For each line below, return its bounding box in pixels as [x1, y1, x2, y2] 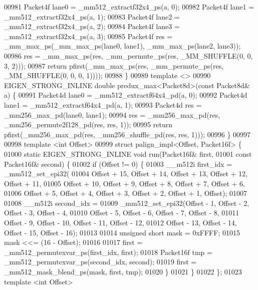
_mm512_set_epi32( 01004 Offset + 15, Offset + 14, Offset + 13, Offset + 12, [4, 168, 248, 179]
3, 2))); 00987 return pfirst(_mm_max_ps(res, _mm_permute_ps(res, [4, 60, 224, 71]
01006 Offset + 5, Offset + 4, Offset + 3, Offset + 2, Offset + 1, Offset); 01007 [4, 188, 247, 198]
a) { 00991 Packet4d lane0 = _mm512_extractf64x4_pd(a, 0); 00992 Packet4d [4, 90, 247, 100]
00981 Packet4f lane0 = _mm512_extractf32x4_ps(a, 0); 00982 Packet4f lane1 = [4, 2, 254, 12]
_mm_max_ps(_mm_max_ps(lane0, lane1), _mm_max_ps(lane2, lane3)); [4, 41, 241, 51]
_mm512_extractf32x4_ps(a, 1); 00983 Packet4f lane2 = [4, 11, 180, 22]
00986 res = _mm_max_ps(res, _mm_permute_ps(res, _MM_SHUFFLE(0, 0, [4, 50, 253, 61]
